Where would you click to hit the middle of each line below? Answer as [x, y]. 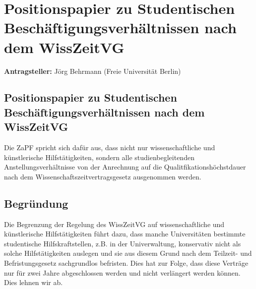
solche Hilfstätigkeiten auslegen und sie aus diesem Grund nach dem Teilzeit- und [128, 253]
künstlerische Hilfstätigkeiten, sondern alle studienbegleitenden [99, 157]
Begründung [36, 203]
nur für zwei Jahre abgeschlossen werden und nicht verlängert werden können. [122, 272]
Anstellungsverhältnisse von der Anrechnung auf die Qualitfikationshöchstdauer [125, 167]
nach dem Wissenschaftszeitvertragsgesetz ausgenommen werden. [103, 176]
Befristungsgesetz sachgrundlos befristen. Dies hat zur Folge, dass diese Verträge [126, 263]
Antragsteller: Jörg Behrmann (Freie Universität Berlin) [93, 71]
